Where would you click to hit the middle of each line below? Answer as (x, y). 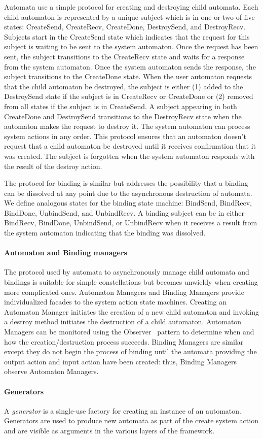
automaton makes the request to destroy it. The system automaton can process (127, 126)
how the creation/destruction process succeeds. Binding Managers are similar (124, 341)
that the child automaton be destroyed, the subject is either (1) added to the (124, 86)
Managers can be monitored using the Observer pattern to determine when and (129, 332)
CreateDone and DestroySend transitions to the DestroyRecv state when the (123, 116)
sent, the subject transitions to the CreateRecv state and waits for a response (124, 56)
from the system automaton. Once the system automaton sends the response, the (130, 66)
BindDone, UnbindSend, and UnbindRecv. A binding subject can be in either (124, 212)
